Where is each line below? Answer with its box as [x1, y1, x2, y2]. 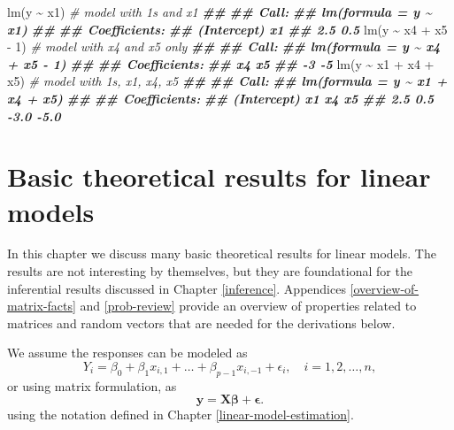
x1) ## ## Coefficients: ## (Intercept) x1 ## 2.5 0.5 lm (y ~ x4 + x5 [7, 19, 448, 38]
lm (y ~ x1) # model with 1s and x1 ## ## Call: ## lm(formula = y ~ [7, 3, 432, 20]
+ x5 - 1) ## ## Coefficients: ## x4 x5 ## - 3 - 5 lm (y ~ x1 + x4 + [7, 54, 435, 73]
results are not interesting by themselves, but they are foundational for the [7, 262, 412, 280]
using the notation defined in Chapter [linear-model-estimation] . [7, 405, 354, 424]
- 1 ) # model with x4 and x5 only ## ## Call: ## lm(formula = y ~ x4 [7, 37, 441, 56]
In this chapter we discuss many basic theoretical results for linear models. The [7, 244, 436, 263]
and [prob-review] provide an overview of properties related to [80, 296, 417, 315]
